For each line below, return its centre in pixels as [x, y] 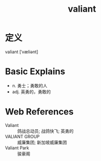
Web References [40, 112]
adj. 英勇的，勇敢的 [31, 92]
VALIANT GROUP [22, 136]
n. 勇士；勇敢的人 [30, 85]
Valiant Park [17, 148]
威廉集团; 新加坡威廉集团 [42, 142]
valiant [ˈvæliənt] [22, 52]
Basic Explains [35, 71]
